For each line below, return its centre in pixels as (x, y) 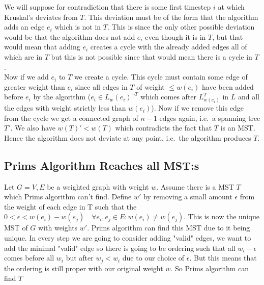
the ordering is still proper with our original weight (84, 268)
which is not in (78, 27)
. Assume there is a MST (195, 186)
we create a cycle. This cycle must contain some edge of (161, 77)
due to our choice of (153, 258)
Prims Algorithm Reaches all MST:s (102, 165)
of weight (151, 86)
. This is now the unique (222, 216)
